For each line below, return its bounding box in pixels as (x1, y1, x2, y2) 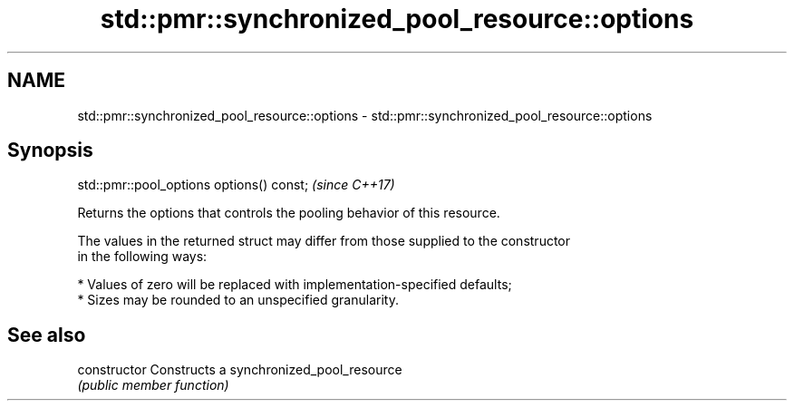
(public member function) (77, 377, 229, 393)
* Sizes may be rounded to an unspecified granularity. (77, 292, 399, 308)
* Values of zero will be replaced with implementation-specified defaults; (77, 277, 512, 293)
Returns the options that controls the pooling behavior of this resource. (77, 205, 500, 221)
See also (7, 323, 86, 346)
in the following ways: (77, 248, 208, 265)
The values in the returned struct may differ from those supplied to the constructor (77, 233, 571, 249)
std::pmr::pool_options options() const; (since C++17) (77, 177, 395, 193)
